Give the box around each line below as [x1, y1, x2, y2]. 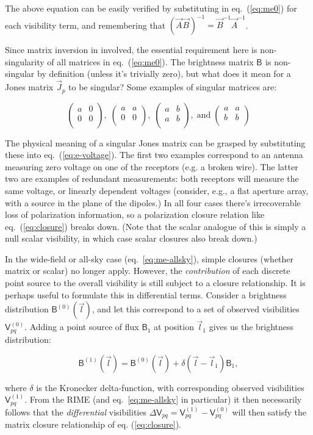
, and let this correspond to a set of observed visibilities [92, 303, 300, 315]
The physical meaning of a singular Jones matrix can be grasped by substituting [5, 136, 306, 149]
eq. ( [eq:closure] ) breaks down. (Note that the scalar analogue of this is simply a [5, 220, 306, 232]
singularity [5, 55, 45, 68]
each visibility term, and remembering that [5, 18, 166, 31]
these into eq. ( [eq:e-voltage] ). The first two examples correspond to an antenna [5, 148, 303, 161]
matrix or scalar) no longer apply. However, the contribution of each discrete [5, 264, 290, 277]
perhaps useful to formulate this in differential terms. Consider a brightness [5, 288, 287, 301]
